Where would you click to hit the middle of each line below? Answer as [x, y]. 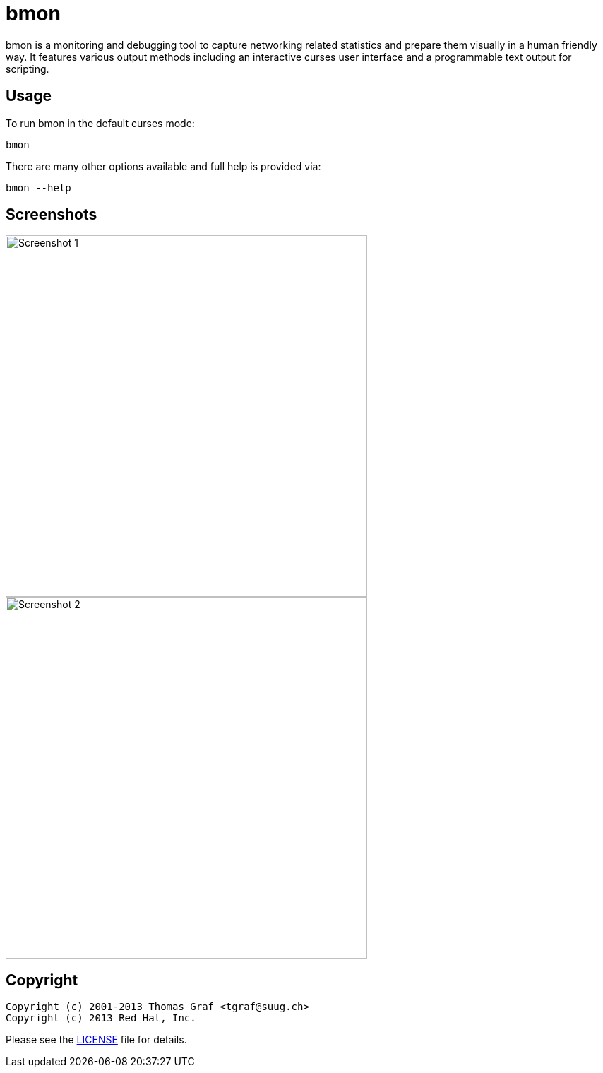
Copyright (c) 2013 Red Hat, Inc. [101, 1018]
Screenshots [52, 215]
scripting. [28, 69]
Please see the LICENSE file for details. [96, 1040]
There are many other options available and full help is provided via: [163, 166]
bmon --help [38, 188]
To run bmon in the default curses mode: [100, 123]
